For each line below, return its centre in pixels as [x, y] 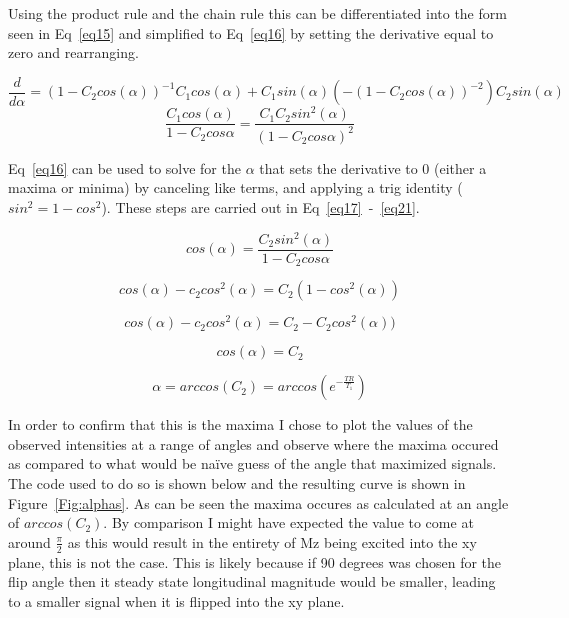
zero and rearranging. [73, 52]
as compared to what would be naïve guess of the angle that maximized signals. [252, 463]
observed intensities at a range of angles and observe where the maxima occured [253, 443]
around [29, 541]
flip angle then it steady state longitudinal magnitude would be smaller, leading [252, 581]
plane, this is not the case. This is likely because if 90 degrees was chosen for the [255, 561]
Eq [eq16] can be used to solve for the [124, 167]
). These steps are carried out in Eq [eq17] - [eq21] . [260, 206]
